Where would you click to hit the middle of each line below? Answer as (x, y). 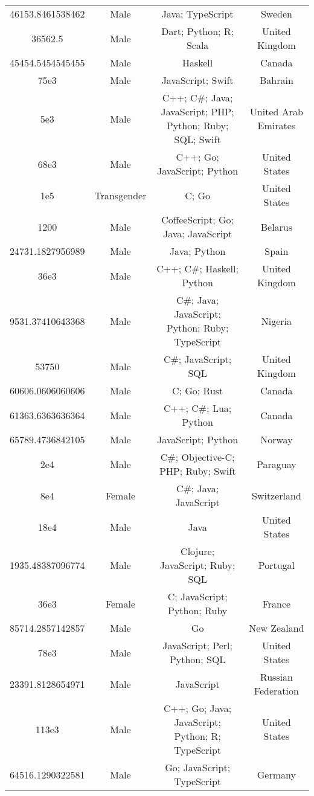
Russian (276, 677)
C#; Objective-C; (197, 457)
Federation (276, 691)
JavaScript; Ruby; (197, 565)
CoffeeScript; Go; (197, 220)
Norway (277, 439)
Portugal (277, 565)
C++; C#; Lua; (198, 408)
